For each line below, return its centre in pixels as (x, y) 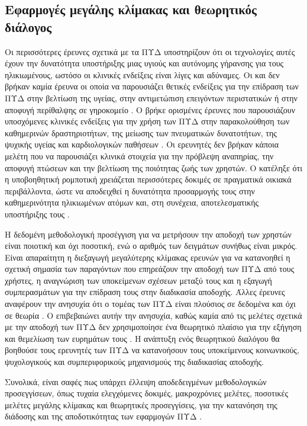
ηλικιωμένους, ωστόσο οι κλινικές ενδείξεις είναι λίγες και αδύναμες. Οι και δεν (142, 74)
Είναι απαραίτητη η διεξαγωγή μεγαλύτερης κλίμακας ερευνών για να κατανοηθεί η (148, 257)
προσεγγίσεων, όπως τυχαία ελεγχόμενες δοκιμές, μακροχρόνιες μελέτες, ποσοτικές (146, 393)
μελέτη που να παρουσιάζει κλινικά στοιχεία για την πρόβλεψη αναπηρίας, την (139, 156)
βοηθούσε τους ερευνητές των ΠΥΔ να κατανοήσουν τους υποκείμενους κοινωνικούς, (152, 350)
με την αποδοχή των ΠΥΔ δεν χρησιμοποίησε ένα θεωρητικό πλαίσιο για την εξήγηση (153, 327)
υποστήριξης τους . (37, 214)
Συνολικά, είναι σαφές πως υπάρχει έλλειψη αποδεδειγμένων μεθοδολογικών (136, 381)
